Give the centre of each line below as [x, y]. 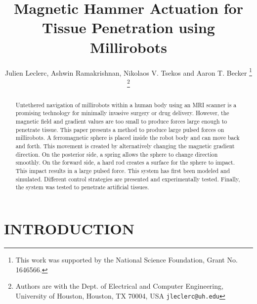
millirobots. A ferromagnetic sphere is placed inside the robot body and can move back [128, 138]
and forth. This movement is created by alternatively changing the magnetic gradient [125, 146]
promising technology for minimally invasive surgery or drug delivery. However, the [122, 113]
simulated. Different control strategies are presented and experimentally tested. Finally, [128, 179]
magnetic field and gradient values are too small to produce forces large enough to [121, 121]
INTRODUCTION [69, 229]
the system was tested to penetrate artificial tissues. [82, 187]
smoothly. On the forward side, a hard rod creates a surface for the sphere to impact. [125, 162]
